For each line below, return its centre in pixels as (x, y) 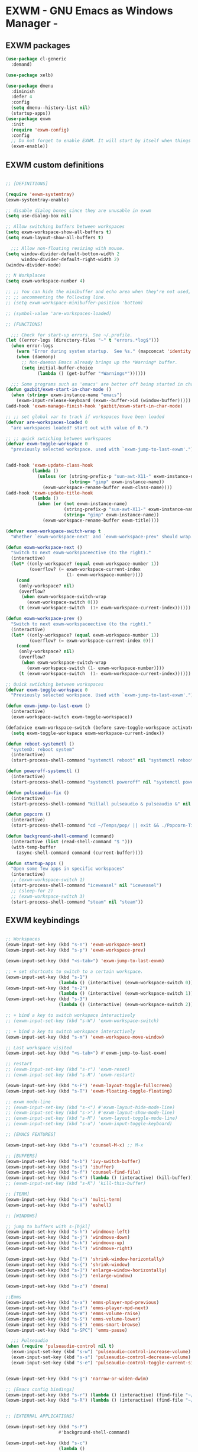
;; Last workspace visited (39, 1048)
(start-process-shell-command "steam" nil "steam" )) (77, 902)
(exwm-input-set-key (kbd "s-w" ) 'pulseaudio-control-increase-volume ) (101, 1352)
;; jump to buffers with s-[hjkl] (48, 1226)
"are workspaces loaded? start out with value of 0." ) (80, 428)
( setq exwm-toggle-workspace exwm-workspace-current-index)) (88, 733)
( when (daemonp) (36, 357)
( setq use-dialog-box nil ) (39, 216)
